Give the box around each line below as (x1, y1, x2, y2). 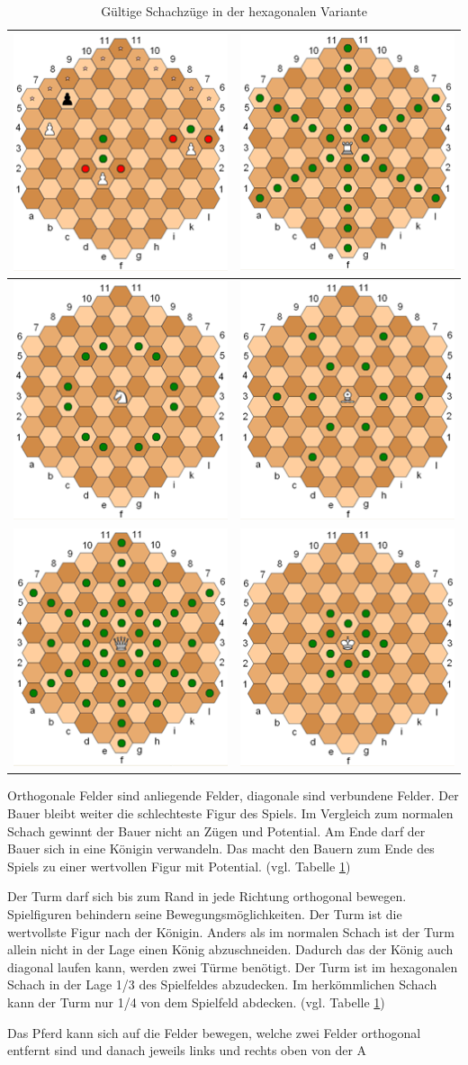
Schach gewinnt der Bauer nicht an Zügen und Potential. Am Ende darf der (7, 821, 426, 840)
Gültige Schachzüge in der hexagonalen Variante (101, 2, 367, 20)
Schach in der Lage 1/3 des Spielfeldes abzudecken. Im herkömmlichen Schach (7, 975, 437, 994)
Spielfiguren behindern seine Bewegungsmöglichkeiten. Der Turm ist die (7, 905, 402, 924)
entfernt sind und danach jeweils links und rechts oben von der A (7, 1041, 367, 1060)
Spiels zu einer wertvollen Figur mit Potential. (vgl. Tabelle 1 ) (7, 856, 351, 875)
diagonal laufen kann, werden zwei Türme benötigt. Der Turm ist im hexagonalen (7, 957, 458, 976)
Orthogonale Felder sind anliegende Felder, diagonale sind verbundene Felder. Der (7, 786, 459, 805)
